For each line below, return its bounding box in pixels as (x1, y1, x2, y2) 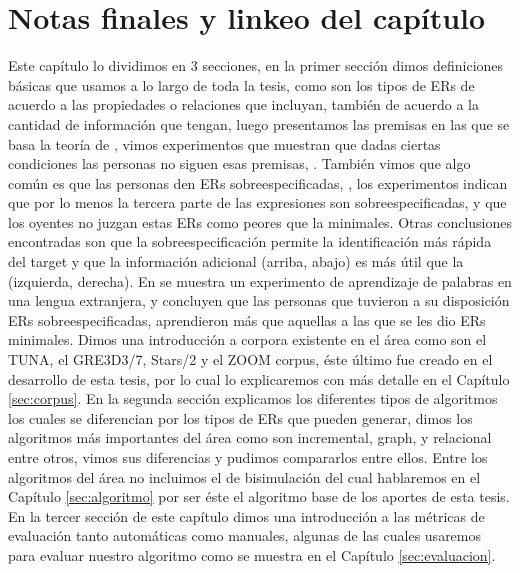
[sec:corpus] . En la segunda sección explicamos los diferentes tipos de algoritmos (8, 388, 498, 409)
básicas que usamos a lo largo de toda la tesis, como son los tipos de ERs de (8, 74, 475, 95)
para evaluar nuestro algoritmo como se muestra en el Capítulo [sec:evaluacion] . (8, 544, 496, 565)
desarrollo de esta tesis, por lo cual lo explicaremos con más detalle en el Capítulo (8, 368, 510, 389)
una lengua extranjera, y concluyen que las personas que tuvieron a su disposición (8, 290, 510, 311)
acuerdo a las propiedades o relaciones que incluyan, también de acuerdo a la (8, 94, 479, 115)
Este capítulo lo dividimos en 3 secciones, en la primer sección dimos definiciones (8, 55, 504, 76)
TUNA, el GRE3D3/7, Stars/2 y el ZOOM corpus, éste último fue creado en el (8, 349, 493, 370)
